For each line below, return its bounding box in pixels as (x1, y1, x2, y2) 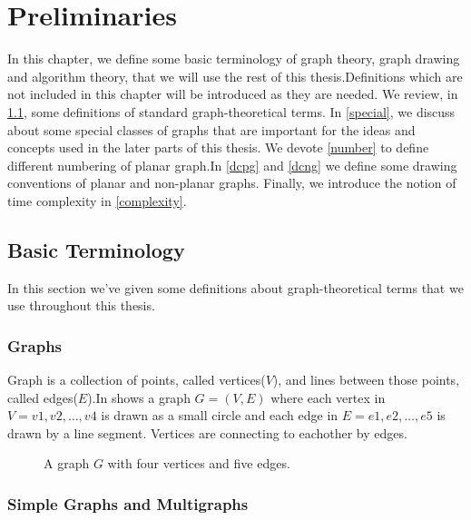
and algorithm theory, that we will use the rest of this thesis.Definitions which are (7, 66, 463, 85)
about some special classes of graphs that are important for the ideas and (7, 120, 416, 139)
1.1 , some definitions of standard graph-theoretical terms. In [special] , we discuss (7, 102, 456, 121)
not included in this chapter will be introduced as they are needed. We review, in (7, 84, 458, 103)
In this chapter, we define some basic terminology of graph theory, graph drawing (7, 49, 460, 68)
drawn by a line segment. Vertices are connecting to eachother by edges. (7, 423, 407, 442)
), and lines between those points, (272, 370, 460, 389)
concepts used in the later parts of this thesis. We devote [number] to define (7, 138, 429, 157)
